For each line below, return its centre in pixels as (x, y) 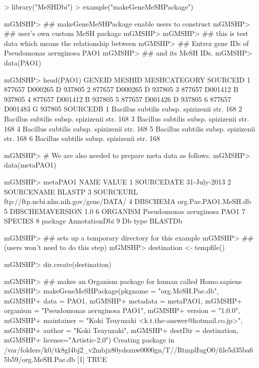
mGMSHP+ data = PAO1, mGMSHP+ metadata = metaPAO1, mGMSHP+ (123, 300)
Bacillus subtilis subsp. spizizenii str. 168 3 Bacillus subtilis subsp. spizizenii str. (127, 118)
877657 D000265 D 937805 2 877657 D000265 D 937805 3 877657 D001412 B (121, 89)
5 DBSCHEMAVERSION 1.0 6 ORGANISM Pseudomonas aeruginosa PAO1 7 (125, 211)
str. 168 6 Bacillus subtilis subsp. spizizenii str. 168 (82, 138)
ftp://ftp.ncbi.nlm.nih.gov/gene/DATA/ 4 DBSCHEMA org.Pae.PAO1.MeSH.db (128, 201)
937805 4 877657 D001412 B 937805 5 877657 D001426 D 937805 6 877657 (118, 99)
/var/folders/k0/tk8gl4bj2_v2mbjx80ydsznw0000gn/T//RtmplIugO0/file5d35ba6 (129, 349)
